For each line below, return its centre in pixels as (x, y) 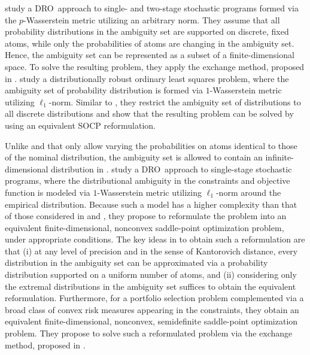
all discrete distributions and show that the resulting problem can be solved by (149, 113)
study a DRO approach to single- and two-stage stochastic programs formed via (152, 8)
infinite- (279, 157)
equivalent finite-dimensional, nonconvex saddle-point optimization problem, (145, 227)
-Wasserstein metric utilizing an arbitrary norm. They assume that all (152, 19)
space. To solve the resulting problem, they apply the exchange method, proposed (155, 66)
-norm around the (248, 192)
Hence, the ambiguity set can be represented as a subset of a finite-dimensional (150, 55)
